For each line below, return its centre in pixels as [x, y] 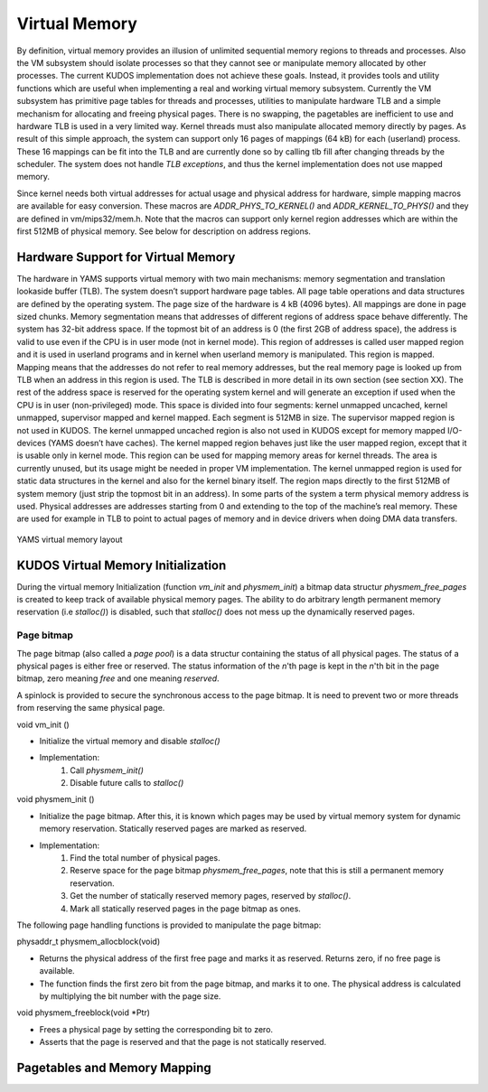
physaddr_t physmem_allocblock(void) [89, 942]
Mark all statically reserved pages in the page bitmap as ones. [186, 909]
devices [32, 443]
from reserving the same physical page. [91, 708]
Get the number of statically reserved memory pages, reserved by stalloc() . [211, 896]
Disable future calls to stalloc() [127, 783]
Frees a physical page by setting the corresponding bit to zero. [156, 1029]
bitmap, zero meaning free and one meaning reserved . [118, 678]
